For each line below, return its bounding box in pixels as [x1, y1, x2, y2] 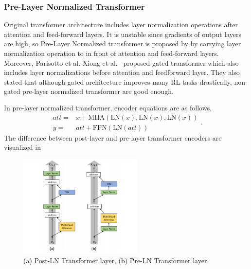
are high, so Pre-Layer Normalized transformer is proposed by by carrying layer [4, 38, 241, 49]
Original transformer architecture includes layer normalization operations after [4, 19, 238, 30]
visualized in [4, 142, 41, 152]
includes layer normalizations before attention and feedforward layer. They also [4, 67, 240, 77]
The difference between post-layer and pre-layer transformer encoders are [4, 132, 222, 143]
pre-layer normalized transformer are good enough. [22, 86, 174, 96]
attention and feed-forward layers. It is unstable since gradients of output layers [4, 29, 241, 39]
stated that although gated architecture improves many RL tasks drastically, [4, 76, 232, 87]
